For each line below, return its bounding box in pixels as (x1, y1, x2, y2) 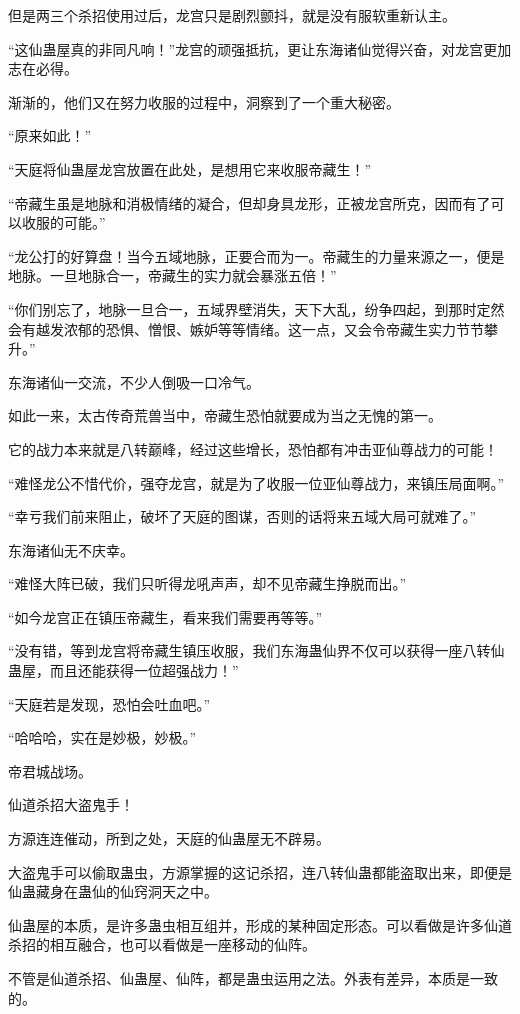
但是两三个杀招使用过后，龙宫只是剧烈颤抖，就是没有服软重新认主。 (8, 5, 456, 25)
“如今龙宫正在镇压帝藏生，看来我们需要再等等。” (8, 606, 323, 627)
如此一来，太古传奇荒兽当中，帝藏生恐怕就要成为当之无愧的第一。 (8, 405, 442, 426)
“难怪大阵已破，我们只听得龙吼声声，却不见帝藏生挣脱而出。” (8, 573, 407, 594)
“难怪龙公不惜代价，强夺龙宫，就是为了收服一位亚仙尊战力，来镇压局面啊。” (8, 472, 505, 493)
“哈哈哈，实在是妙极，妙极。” (8, 727, 197, 748)
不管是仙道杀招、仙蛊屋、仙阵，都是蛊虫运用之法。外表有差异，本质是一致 (8, 968, 498, 988)
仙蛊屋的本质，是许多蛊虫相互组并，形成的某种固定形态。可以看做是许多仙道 (8, 914, 512, 935)
